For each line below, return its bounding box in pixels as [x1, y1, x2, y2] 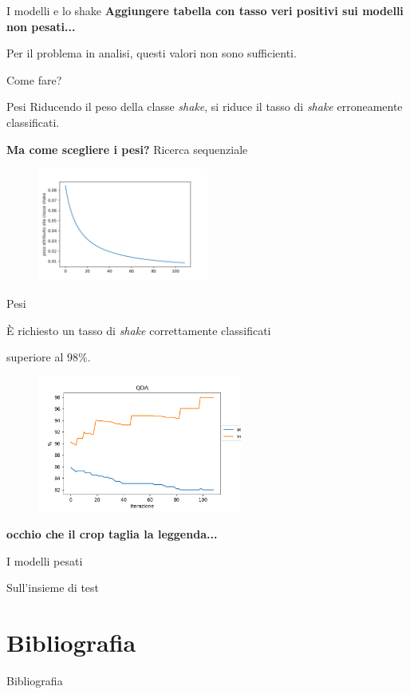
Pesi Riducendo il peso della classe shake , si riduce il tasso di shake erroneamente [6, 98, 403, 115]
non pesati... [6, 18, 76, 34]
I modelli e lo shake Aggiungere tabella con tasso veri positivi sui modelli [6, 2, 404, 18]
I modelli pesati [6, 552, 83, 569]
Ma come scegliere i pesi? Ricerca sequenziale [6, 140, 248, 157]
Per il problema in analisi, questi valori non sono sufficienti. [6, 45, 297, 61]
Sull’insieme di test [6, 579, 100, 596]
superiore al [6, 349, 64, 365]
